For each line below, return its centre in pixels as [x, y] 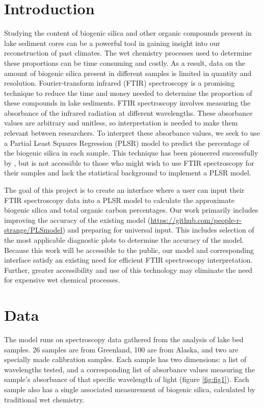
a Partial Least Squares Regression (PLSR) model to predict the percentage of [127, 143]
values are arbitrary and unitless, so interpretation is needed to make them [121, 123]
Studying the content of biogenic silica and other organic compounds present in [128, 33]
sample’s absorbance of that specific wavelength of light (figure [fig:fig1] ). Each [127, 379]
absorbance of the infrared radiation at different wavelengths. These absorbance [128, 112]
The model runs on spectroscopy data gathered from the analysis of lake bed [124, 339]
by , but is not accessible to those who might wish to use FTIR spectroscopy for [129, 162]
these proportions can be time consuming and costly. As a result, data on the [125, 62]
